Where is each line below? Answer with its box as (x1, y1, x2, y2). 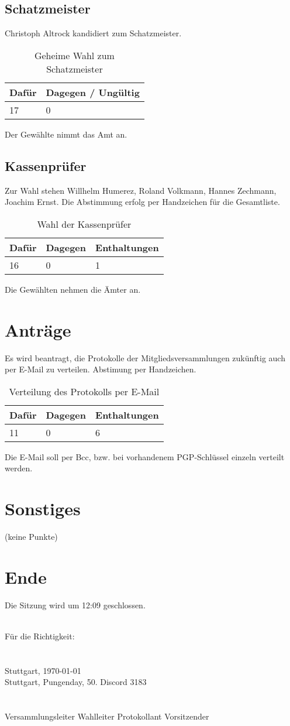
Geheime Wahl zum (34, 48, 115, 62)
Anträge (5, 317, 71, 341)
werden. (5, 462, 33, 474)
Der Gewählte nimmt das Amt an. (5, 128, 127, 140)
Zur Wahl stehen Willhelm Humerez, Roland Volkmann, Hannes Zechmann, (5, 184, 277, 196)
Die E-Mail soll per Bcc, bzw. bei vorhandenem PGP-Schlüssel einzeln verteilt (5, 450, 285, 463)
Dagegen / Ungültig (46, 85, 140, 99)
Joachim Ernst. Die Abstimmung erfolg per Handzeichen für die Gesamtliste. (5, 196, 280, 208)
